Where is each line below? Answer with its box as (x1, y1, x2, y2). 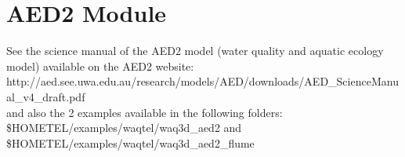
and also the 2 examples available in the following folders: (6, 104, 283, 120)
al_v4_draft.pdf (6, 88, 85, 104)
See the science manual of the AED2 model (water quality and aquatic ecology (6, 42, 384, 59)
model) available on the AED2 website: (6, 57, 194, 74)
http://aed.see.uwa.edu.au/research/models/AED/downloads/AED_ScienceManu (6, 73, 399, 89)
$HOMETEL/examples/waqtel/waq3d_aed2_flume (6, 134, 255, 151)
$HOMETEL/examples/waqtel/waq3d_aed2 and (6, 119, 242, 136)
